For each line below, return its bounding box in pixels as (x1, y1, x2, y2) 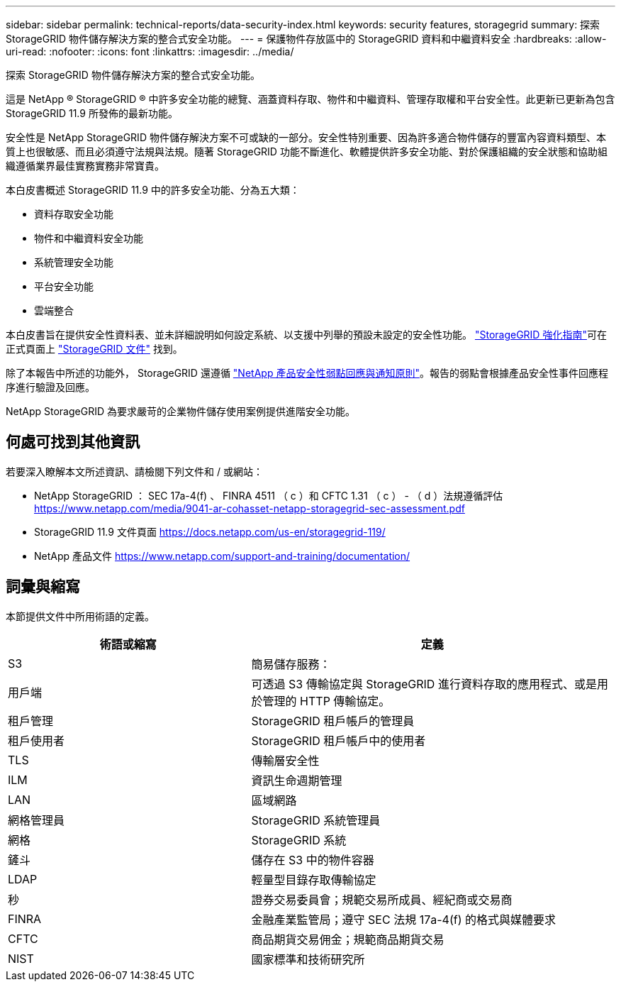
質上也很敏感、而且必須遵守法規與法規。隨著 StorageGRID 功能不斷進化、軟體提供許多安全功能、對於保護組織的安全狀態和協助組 (6, 145, 608, 158)
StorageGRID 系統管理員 (251, 812, 381, 827)
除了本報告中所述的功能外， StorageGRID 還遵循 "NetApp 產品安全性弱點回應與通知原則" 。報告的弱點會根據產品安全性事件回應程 (6, 367, 608, 379)
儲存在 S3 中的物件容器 (251, 852, 374, 867)
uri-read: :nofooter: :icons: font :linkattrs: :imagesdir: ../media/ (6, 45, 294, 57)
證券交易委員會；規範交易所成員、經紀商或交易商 (251, 892, 513, 907)
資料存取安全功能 (34, 208, 113, 220)
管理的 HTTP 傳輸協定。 (262, 693, 391, 708)
